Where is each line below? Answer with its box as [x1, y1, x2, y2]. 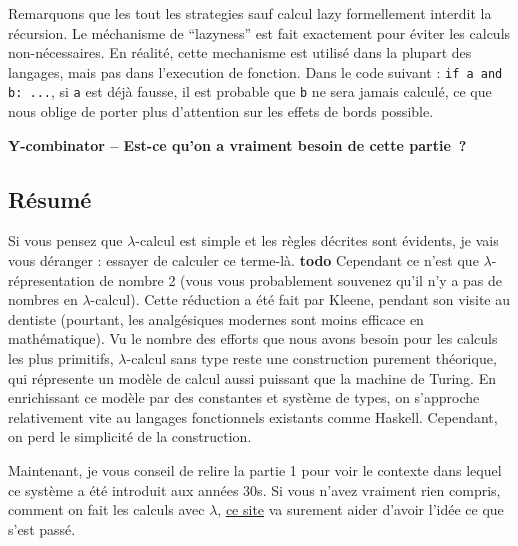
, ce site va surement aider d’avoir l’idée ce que [217, 499, 504, 520]
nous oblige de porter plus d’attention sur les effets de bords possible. [8, 101, 434, 122]
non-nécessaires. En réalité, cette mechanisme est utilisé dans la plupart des [8, 42, 472, 63]
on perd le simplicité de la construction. [8, 426, 252, 447]
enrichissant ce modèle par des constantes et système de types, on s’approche [8, 387, 480, 408]
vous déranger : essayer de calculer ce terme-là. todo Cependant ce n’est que [8, 250, 479, 271]
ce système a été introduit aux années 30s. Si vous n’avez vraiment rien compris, [8, 479, 501, 500]
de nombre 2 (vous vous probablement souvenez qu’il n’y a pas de [99, 269, 503, 290]
